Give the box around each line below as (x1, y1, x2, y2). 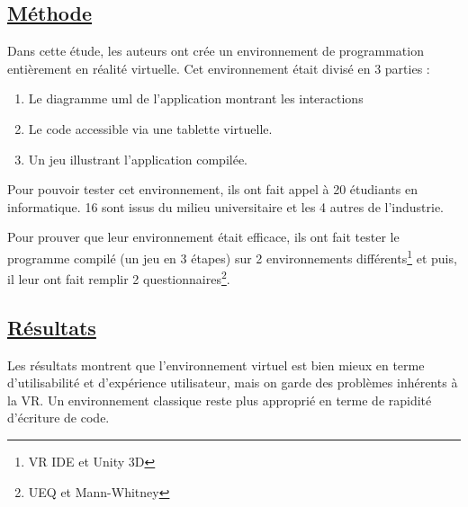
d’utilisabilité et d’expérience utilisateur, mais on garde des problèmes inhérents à (7, 373, 458, 392)
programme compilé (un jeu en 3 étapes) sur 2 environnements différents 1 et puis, (7, 245, 457, 267)
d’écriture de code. (7, 408, 110, 427)
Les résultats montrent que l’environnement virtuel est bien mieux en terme (7, 355, 425, 374)
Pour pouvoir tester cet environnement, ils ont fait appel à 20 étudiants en (7, 180, 418, 199)
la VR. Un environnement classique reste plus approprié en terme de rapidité (7, 390, 432, 409)
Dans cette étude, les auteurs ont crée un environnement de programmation (7, 41, 424, 60)
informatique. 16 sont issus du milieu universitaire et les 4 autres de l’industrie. (7, 197, 444, 216)
